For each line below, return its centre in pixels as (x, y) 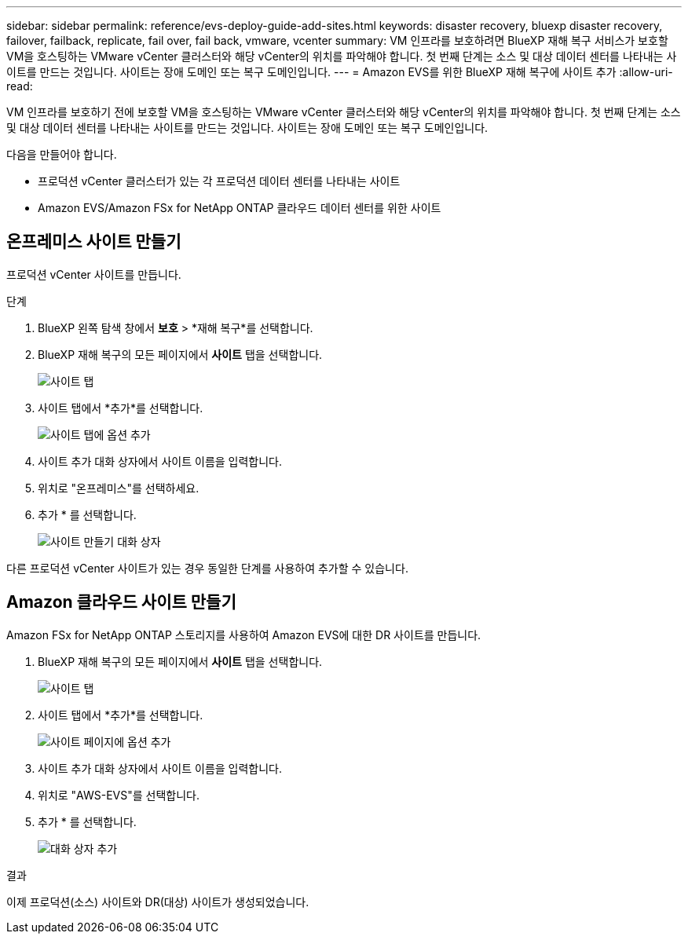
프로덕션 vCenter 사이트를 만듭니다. (94, 274)
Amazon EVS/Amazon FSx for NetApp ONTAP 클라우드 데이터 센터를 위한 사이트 (240, 208)
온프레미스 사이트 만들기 (94, 242)
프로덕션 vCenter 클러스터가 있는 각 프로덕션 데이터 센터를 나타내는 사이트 (219, 181)
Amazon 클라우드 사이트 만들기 (121, 602)
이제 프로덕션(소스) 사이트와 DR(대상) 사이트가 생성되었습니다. (158, 902)
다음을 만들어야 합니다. (62, 154)
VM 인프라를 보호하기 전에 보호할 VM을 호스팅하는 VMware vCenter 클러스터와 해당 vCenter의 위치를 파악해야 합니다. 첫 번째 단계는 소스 (344, 112)
